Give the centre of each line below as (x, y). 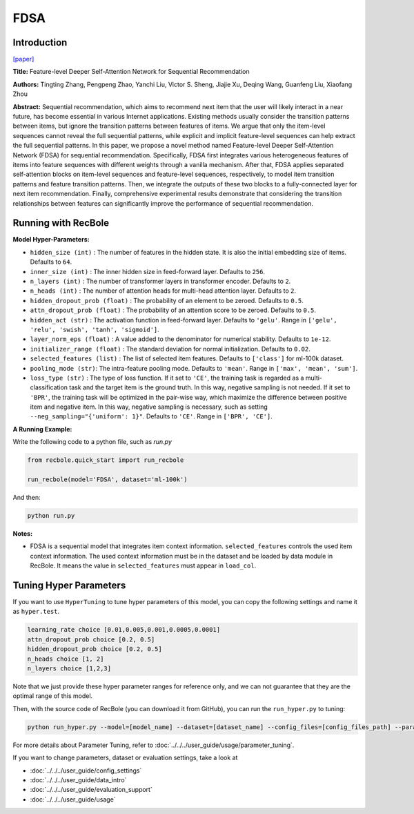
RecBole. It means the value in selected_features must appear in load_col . (143, 565)
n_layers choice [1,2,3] (69, 668)
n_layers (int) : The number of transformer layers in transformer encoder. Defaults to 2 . (160, 281)
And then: (27, 497)
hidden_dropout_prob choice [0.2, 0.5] (95, 649)
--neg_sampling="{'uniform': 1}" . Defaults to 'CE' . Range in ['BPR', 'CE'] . (151, 416)
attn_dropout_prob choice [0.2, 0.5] (91, 639)
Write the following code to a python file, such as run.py (92, 442)
